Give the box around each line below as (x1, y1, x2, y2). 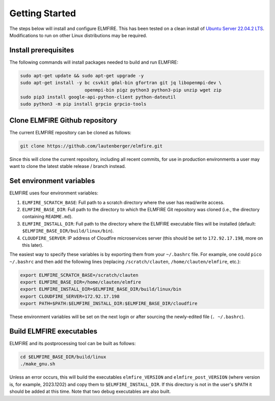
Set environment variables (9, 177, 95, 185)
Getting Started (9, 8, 76, 19)
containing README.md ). (22, 214, 73, 220)
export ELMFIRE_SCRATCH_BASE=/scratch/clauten (20, 272, 139, 278)
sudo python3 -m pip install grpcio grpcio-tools (20, 101, 147, 107)
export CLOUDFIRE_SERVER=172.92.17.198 (20, 293, 120, 299)
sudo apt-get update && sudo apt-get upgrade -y (20, 73, 144, 78)
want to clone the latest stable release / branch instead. (9, 163, 126, 169)
